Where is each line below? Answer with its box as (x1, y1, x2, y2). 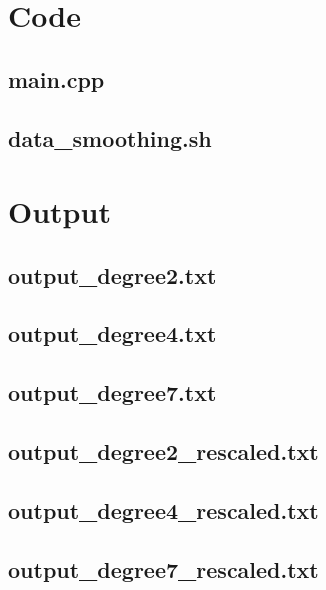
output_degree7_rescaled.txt (8, 553, 319, 584)
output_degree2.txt (8, 259, 217, 290)
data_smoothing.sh (8, 122, 212, 153)
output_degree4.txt (8, 318, 217, 349)
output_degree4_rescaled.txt (8, 494, 319, 525)
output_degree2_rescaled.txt (8, 436, 319, 467)
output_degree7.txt (8, 377, 217, 408)
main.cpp (8, 63, 105, 94)
